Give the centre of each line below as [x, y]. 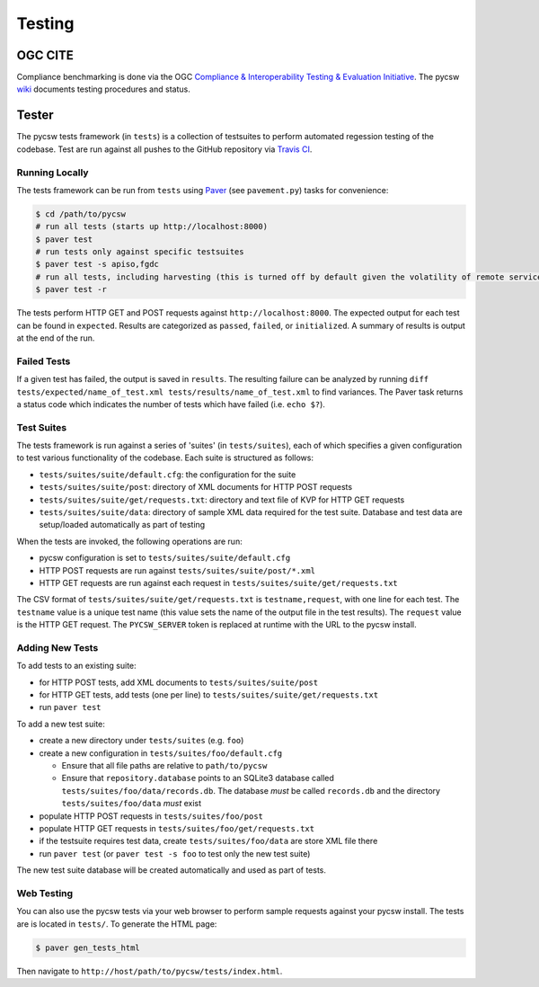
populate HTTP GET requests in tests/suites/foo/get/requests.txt [177, 828]
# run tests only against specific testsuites [140, 252]
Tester [35, 116]
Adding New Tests [57, 647]
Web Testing [45, 893]
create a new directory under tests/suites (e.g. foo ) [141, 741]
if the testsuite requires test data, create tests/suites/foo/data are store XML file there [208, 841]
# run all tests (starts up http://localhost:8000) [152, 227]
